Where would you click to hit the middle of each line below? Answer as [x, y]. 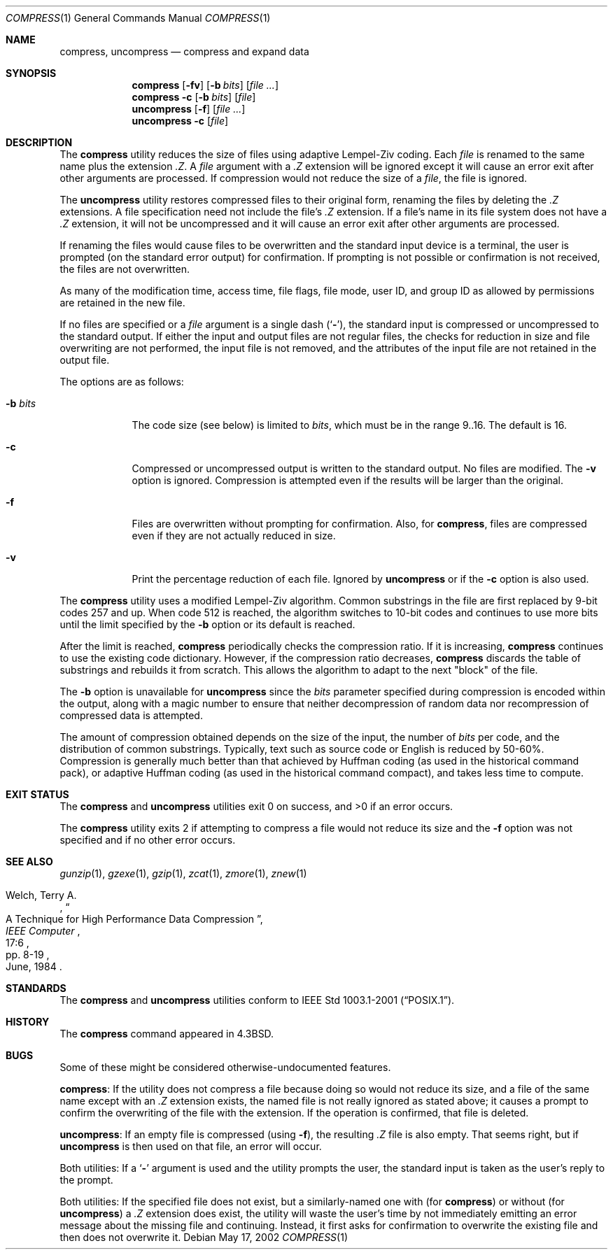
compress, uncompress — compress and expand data [184, 51]
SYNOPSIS [31, 73]
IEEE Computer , [43, 931]
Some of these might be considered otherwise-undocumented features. [225, 1067]
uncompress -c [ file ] [180, 121]
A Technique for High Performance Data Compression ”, [134, 919]
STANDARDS [36, 988]
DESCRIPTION [39, 142]
